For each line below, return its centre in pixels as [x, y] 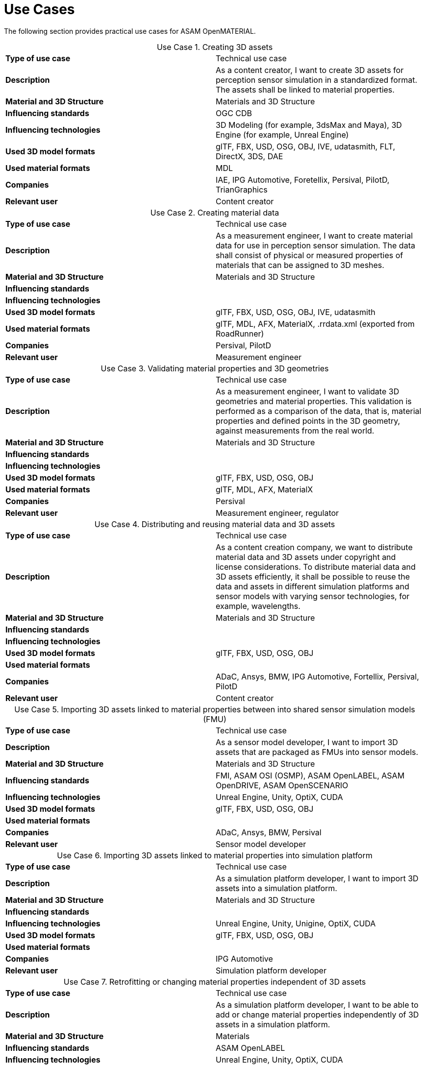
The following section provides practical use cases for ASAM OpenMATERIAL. [130, 31]
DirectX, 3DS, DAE [250, 156]
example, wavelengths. [258, 606]
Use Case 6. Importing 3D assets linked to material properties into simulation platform [215, 855]
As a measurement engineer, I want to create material [314, 235]
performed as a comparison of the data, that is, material [319, 411]
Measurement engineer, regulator [277, 513]
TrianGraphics [242, 189]
